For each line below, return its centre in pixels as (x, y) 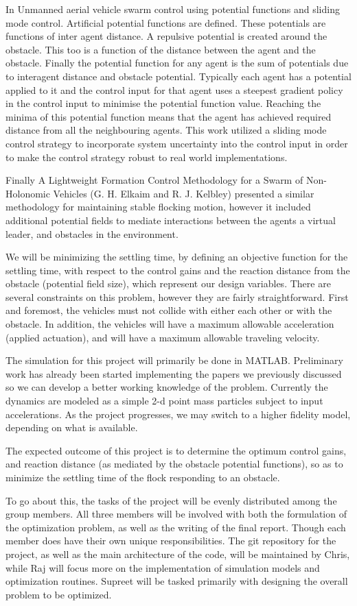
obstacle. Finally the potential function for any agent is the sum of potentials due (177, 63)
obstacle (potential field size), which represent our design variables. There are (168, 283)
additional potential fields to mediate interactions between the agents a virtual (171, 220)
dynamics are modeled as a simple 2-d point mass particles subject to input (164, 401)
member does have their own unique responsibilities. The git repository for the (171, 541)
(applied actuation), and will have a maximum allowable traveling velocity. (163, 337)
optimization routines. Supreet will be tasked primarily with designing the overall (177, 581)
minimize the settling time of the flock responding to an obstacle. (143, 477)
